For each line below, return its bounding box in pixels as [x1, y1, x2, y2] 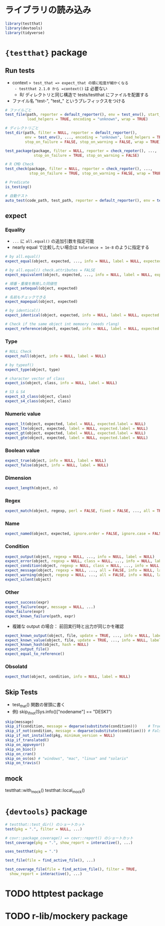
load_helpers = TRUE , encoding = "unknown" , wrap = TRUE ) [27, 117, 148, 122]
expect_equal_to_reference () [5, 651, 65, 656]
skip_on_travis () [5, 760, 41, 766]
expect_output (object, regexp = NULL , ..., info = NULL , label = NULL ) [5, 554, 155, 559]
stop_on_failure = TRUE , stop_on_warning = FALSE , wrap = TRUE [29, 171, 162, 176]
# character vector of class [5, 376, 65, 381]
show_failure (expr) [5, 609, 45, 614]
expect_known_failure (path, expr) [5, 613, 76, 619]
